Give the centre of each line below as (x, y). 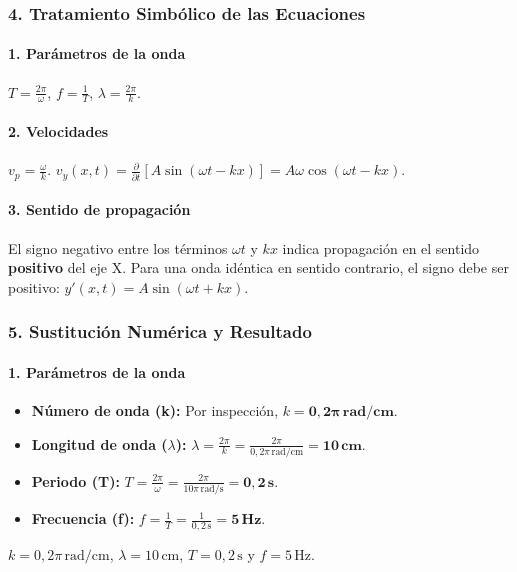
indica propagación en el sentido (381, 247)
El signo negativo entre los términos (118, 247)
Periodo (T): (75, 480)
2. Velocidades (58, 131)
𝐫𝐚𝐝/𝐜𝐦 (368, 411)
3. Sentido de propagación (99, 209)
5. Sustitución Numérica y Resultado (160, 331)
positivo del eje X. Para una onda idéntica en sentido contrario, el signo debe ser (258, 267)
